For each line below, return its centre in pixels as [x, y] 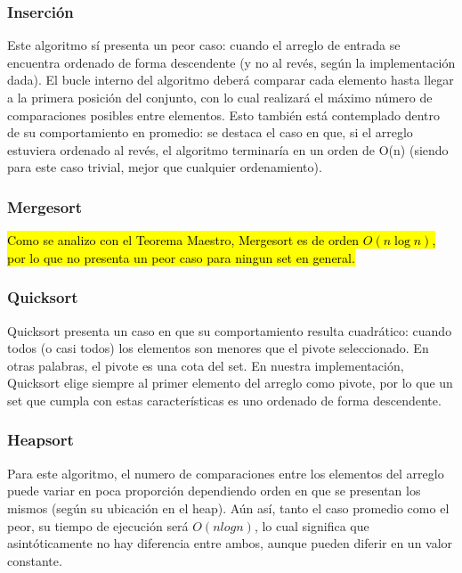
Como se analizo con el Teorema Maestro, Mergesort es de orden [183, 240]
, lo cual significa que [312, 525]
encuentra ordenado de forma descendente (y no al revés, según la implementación [231, 62]
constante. [35, 560]
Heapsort [41, 440]
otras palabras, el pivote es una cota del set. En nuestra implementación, [206, 365]
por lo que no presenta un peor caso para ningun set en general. [181, 257]
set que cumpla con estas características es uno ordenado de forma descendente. [224, 400]
